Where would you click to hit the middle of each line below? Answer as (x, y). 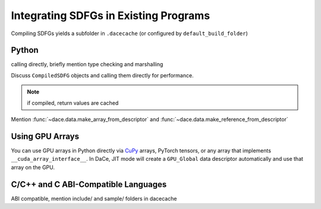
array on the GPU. (33, 167)
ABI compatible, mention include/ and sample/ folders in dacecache (94, 198)
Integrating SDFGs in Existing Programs (111, 15)
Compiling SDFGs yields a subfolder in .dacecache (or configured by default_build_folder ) (129, 33)
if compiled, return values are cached (73, 103)
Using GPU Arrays (45, 136)
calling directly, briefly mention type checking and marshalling (87, 64)
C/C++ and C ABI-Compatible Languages (89, 184)
